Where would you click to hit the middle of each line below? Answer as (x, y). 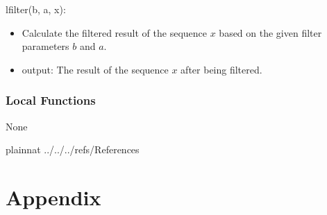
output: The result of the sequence (95, 69)
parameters (45, 46)
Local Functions (51, 100)
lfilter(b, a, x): (36, 9)
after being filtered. (221, 69)
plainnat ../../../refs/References (73, 149)
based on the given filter (270, 32)
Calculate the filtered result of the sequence (115, 32)
